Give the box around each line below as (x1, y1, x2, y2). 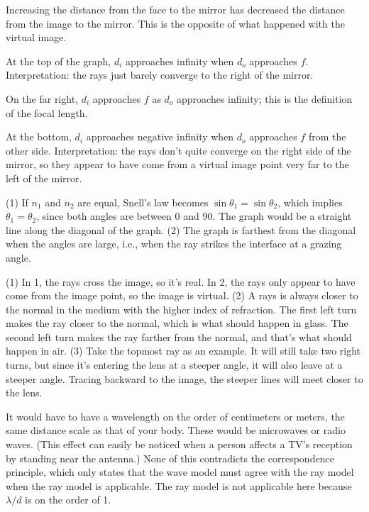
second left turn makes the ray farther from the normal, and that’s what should (6, 329, 352, 344)
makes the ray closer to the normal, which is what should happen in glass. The (6, 316, 348, 330)
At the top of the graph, (6, 53, 111, 68)
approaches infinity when (126, 53, 234, 68)
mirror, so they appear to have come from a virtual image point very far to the (6, 157, 349, 172)
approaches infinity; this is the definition (177, 91, 353, 106)
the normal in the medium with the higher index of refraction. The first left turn (6, 301, 357, 316)
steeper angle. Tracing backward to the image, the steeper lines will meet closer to (6, 371, 363, 386)
